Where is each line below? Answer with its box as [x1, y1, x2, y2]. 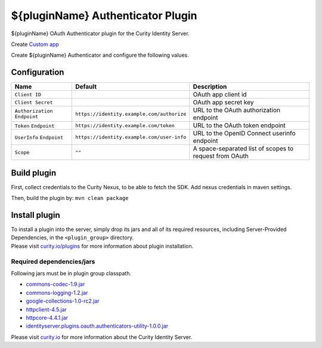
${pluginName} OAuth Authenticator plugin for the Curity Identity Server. [11, 30, 190, 37]
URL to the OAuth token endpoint [193, 121, 286, 130]
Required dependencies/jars [11, 257, 95, 266]
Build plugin [11, 168, 57, 178]
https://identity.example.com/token [75, 122, 175, 128]
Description [193, 82, 227, 91]
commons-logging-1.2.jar [26, 289, 88, 296]
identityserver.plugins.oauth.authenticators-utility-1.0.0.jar [26, 322, 169, 329]
